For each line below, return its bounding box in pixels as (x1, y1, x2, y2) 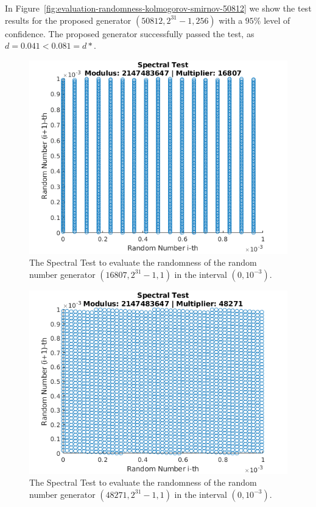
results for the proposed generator (5, 13, 132, 26)
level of (264, 13, 290, 26)
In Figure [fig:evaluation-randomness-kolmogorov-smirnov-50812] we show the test (5, 2, 312, 14)
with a (219, 13, 243, 26)
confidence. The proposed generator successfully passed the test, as (5, 27, 255, 40)
